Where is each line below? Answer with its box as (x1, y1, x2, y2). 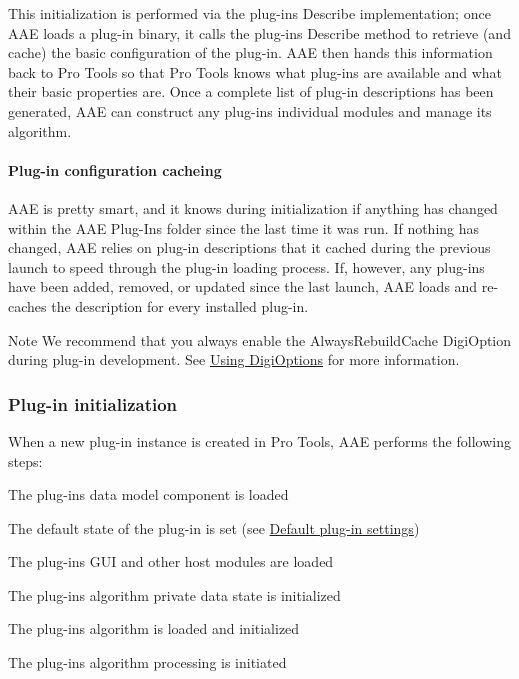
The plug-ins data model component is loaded (8, 484, 289, 505)
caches (8, 295, 47, 316)
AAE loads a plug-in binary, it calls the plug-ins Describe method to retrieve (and (8, 22, 511, 43)
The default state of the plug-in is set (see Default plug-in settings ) (8, 517, 420, 538)
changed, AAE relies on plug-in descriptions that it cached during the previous (8, 237, 491, 258)
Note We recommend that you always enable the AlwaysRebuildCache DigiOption (8, 329, 512, 350)
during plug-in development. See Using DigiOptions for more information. (8, 349, 460, 370)
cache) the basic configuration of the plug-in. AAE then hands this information (8, 42, 493, 63)
